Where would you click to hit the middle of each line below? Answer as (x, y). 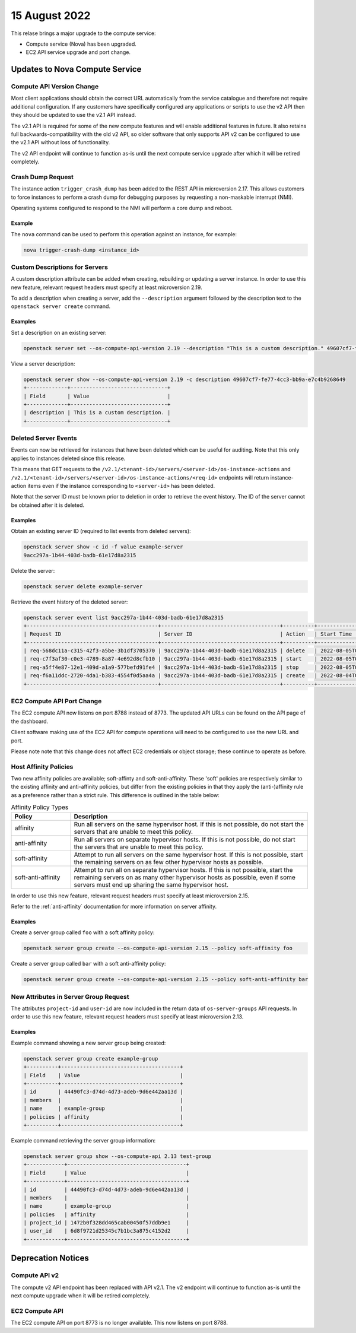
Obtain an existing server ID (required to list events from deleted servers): (101, 531)
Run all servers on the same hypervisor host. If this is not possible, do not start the (189, 824)
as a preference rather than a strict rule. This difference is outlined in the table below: (115, 795)
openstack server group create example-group (91, 1059)
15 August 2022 (51, 15)
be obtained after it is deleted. (47, 505)
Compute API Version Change (55, 87)
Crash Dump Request (42, 177)
